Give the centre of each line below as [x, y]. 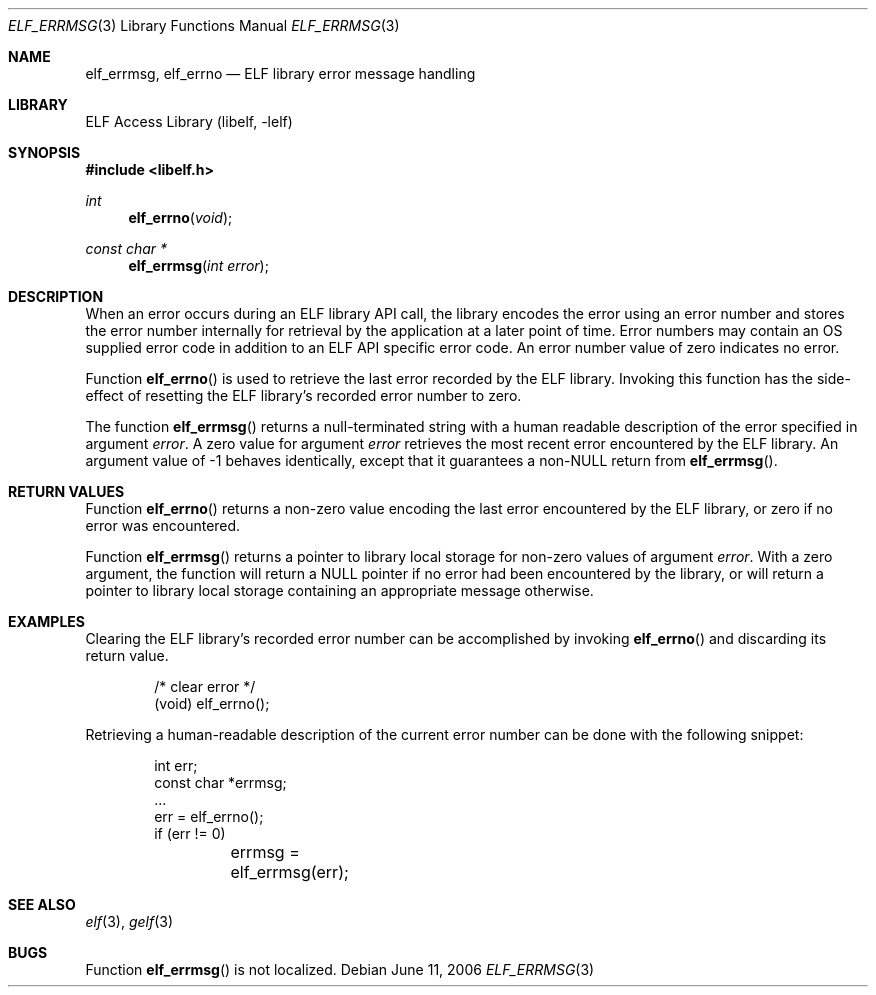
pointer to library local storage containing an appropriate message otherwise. [339, 590]
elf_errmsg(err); [289, 872]
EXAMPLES [46, 621]
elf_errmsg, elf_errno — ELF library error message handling [280, 73]
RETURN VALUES [66, 491]
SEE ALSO [42, 904]
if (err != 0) [190, 833]
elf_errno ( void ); [180, 217]
